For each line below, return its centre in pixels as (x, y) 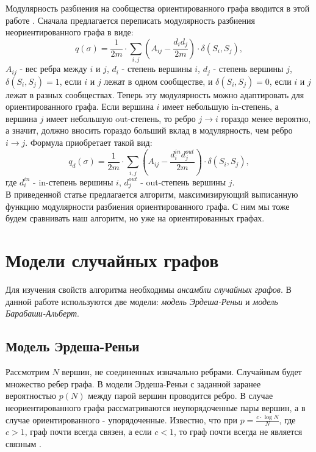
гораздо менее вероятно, (266, 118)
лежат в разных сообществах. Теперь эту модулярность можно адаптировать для (155, 94)
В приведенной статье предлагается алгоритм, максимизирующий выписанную (152, 194)
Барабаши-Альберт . (42, 313)
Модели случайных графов (112, 260)
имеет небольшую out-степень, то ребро (121, 118)
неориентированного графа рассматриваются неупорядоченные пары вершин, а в (156, 407)
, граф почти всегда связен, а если (88, 432)
